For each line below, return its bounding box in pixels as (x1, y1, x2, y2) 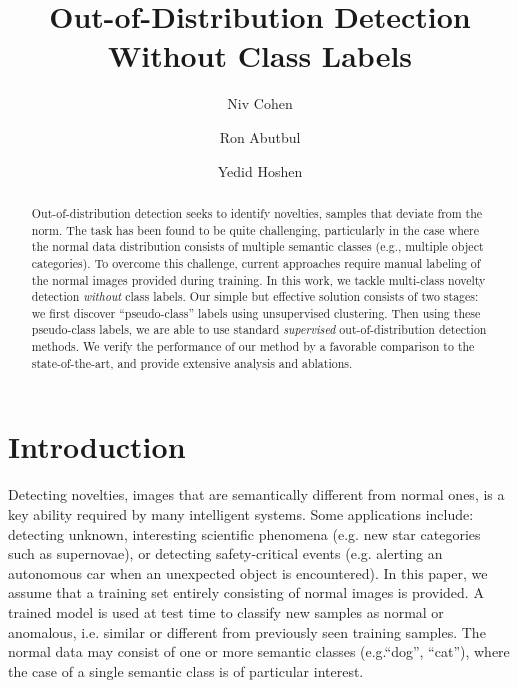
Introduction (8, 426, 186, 467)
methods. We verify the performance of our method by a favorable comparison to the (31, 338, 475, 355)
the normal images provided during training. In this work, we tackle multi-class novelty (31, 271, 486, 288)
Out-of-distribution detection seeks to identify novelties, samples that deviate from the (31, 204, 483, 221)
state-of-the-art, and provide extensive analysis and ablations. (31, 354, 353, 371)
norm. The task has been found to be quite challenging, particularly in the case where (31, 221, 480, 238)
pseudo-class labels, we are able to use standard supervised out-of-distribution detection (31, 321, 487, 338)
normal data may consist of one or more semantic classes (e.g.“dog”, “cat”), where (8, 641, 510, 662)
